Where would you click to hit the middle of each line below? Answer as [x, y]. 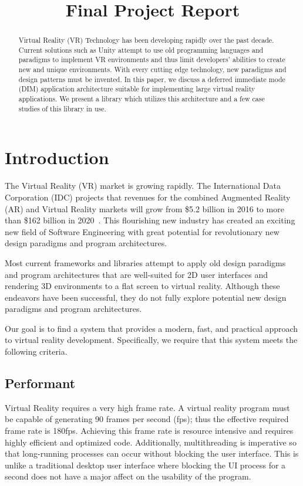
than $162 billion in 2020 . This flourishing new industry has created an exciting [150, 220]
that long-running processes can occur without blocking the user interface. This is [152, 453]
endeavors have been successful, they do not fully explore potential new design [146, 297]
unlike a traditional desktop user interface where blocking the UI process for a [145, 465]
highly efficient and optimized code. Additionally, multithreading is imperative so [151, 442]
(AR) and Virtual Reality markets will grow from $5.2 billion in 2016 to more [144, 208]
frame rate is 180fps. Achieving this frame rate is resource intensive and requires [149, 431]
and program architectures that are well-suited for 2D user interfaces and [137, 274]
